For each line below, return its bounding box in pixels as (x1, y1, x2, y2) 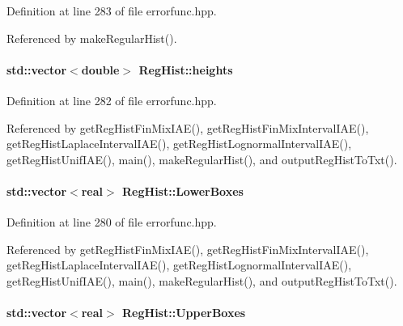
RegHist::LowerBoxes (122, 182, 244, 199)
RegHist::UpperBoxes (122, 304, 246, 321)
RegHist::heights (138, 61, 233, 78)
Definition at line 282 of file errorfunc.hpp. (6, 91, 217, 108)
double (81, 61, 120, 78)
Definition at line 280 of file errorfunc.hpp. (6, 214, 217, 231)
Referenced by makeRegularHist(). (6, 29, 177, 46)
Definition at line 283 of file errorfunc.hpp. (6, 2, 217, 19)
